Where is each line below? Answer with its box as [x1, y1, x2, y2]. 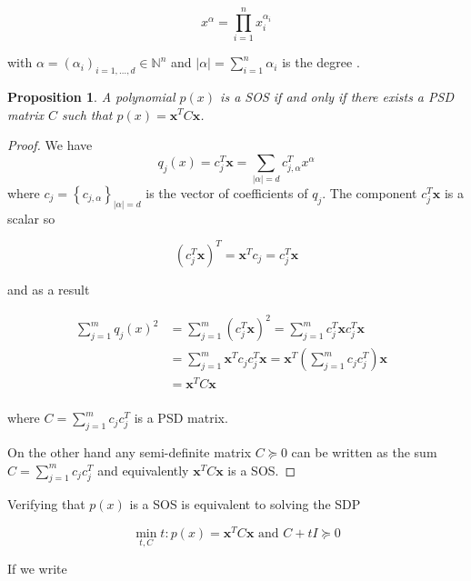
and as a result [7, 279, 90, 298]
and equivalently [97, 460, 189, 479]
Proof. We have [7, 135, 93, 155]
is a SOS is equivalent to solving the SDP [129, 495, 361, 514]
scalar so [7, 208, 55, 227]
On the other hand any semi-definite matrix [7, 443, 252, 462]
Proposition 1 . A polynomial [7, 86, 175, 105]
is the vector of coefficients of [145, 184, 308, 203]
